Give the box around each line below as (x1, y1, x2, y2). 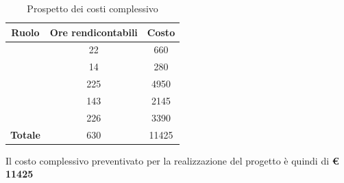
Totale (10, 127, 40, 141)
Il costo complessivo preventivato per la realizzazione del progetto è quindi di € (5, 153, 339, 167)
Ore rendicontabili (49, 25, 138, 39)
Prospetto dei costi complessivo (27, 1, 158, 15)
